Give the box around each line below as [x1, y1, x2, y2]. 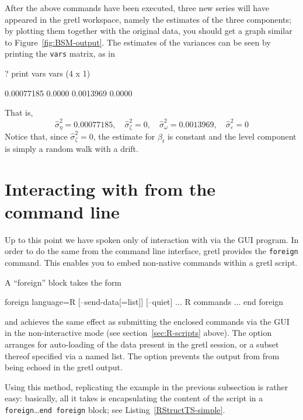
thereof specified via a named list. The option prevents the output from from [5, 349, 280, 362]
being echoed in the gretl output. [5, 361, 123, 373]
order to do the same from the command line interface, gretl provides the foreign [5, 245, 298, 257]
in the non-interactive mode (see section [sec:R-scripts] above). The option [5, 327, 272, 339]
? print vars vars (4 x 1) [5, 67, 90, 79]
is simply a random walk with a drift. [5, 142, 138, 154]
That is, [5, 106, 33, 119]
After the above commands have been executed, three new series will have [5, 2, 269, 13]
